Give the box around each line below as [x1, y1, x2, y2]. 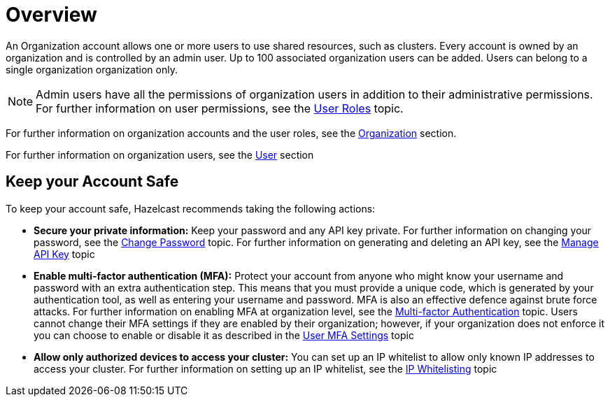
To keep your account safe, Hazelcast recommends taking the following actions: [6, 202, 376, 215]
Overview [6, 3, 97, 27]
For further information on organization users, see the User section [6, 148, 314, 161]
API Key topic [34, 247, 95, 260]
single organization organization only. [6, 63, 178, 76]
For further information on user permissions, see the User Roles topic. [36, 101, 404, 115]
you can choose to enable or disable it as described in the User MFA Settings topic [34, 329, 414, 341]
